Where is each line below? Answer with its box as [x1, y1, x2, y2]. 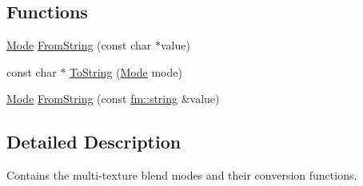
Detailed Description [6, 129, 181, 154]
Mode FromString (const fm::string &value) [6, 90, 220, 107]
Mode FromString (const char [6, 37, 152, 53]
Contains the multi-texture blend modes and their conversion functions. [6, 167, 357, 184]
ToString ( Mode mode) [70, 63, 182, 80]
